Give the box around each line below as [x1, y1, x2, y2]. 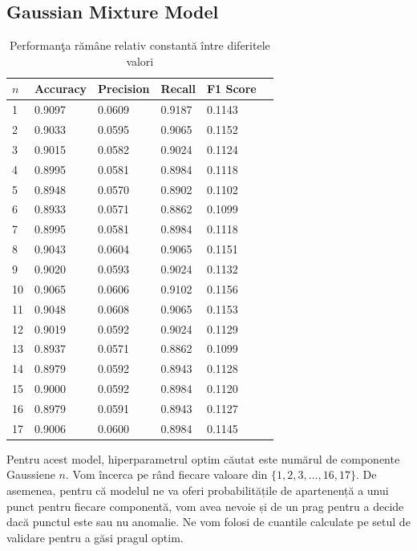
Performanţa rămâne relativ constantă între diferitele [9, 37, 270, 54]
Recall [160, 80, 196, 97]
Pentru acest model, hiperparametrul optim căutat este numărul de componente [6, 450, 400, 467]
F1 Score [206, 80, 257, 97]
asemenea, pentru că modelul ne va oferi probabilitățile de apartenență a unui [6, 482, 389, 499]
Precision [98, 80, 150, 97]
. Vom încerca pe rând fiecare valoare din [65, 466, 268, 483]
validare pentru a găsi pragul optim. [6, 529, 184, 545]
